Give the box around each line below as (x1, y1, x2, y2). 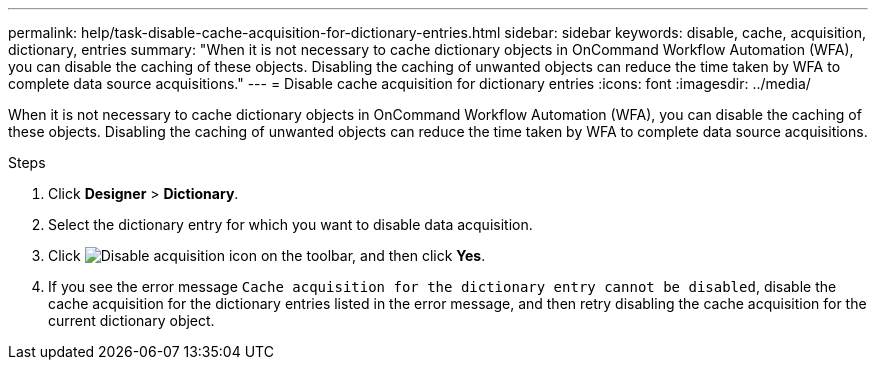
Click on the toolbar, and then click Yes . (48, 247, 486, 264)
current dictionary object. (48, 312, 215, 329)
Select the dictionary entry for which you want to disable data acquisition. (48, 216, 533, 233)
